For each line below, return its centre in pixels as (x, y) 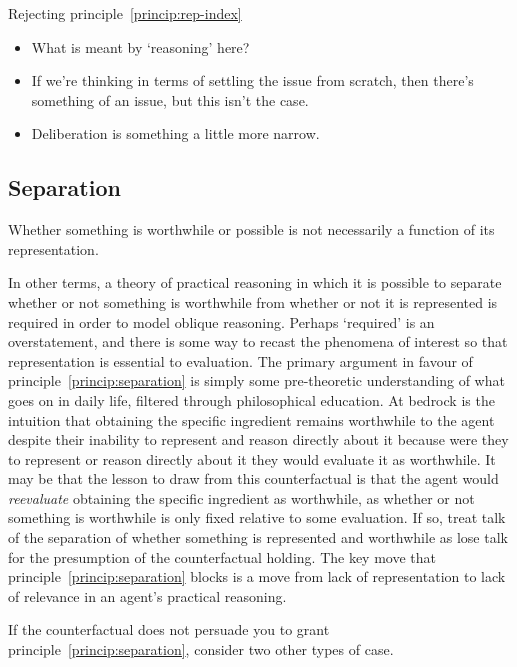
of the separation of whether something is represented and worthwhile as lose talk (258, 537)
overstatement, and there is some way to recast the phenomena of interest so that (258, 341)
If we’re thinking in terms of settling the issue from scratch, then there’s (252, 80)
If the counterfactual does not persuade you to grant (169, 629)
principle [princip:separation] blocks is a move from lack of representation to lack (257, 576)
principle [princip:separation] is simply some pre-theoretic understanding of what (256, 380)
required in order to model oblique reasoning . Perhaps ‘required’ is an (221, 321)
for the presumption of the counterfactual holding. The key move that (222, 556)
